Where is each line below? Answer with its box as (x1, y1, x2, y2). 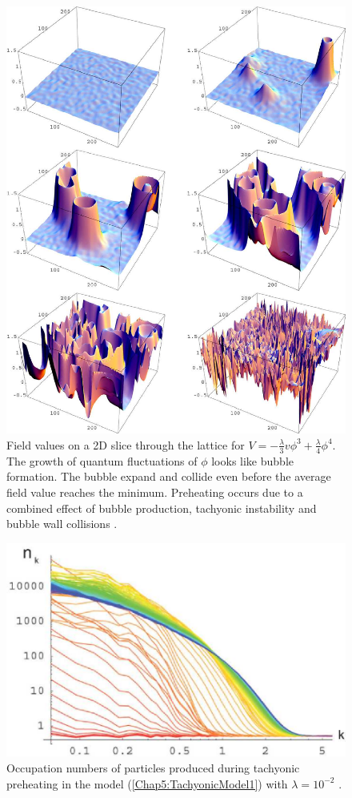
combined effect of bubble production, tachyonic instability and (6, 499, 317, 516)
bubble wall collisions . (6, 515, 118, 532)
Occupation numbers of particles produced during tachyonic (6, 760, 300, 776)
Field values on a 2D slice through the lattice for (6, 436, 245, 453)
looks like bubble (211, 452, 294, 469)
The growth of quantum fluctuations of (6, 452, 198, 469)
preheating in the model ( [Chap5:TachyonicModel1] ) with (6, 775, 288, 792)
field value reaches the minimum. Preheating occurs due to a (6, 483, 303, 500)
